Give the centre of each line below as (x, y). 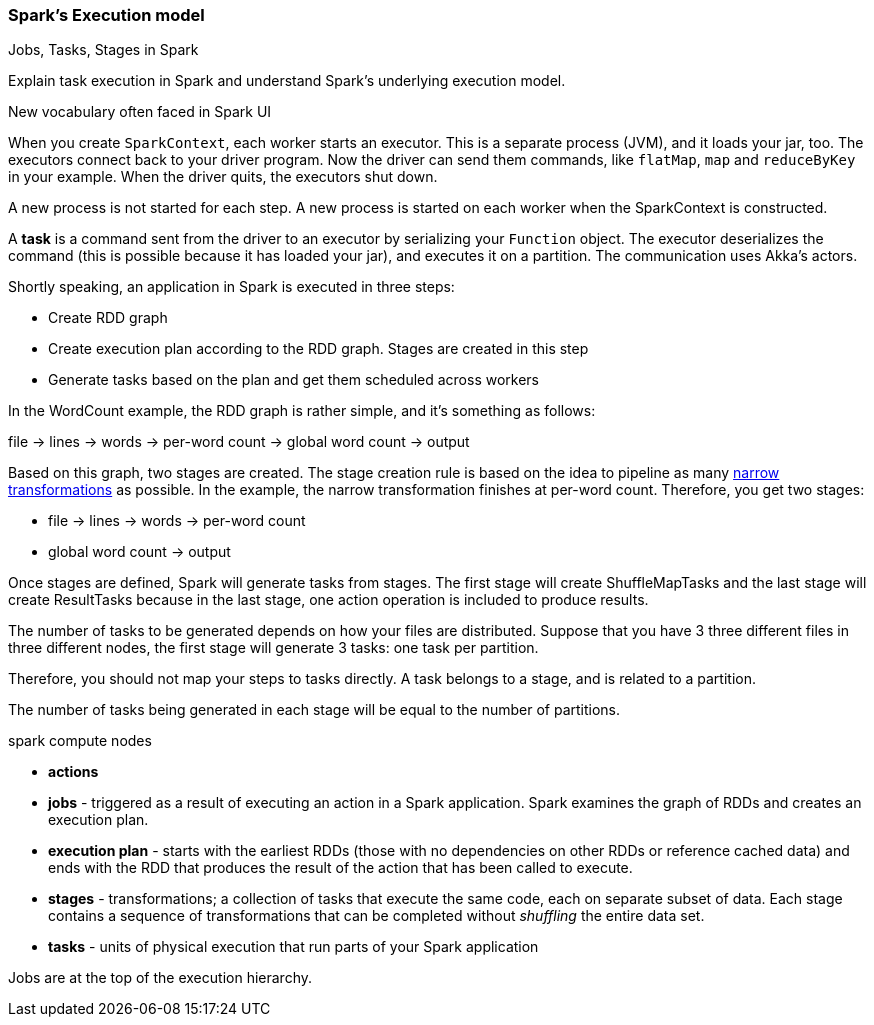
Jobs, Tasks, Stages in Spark (103, 50)
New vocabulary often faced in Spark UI (140, 112)
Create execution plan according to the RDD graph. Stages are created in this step (318, 349)
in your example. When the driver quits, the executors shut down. (223, 177)
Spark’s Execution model (106, 15)
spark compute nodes (80, 741)
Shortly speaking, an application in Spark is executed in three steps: (231, 287)
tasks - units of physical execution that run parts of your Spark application (293, 947)
